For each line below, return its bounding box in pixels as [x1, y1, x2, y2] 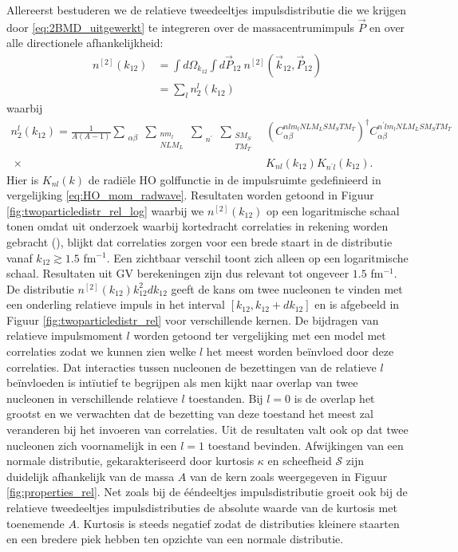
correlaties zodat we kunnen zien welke [6, 343, 196, 360]
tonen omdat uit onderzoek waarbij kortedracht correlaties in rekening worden [6, 218, 389, 235]
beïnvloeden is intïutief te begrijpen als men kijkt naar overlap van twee [6, 374, 358, 391]
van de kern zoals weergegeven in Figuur [190, 467, 388, 484]
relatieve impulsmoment [6, 327, 123, 344]
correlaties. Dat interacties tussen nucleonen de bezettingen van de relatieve [6, 358, 377, 375]
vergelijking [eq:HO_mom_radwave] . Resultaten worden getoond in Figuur [6, 187, 374, 203]
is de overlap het [294, 389, 375, 406]
